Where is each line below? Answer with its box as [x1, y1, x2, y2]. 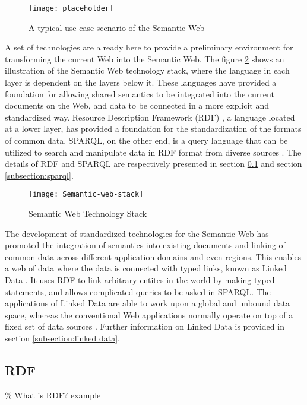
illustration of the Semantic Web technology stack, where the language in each [5, 64, 290, 77]
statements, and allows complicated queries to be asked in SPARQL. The [5, 285, 271, 298]
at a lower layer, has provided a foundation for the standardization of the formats [5, 122, 302, 135]
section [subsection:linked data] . [5, 331, 120, 344]
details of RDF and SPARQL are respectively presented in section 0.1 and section [5, 157, 302, 170]
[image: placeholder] [29, 4, 114, 12]
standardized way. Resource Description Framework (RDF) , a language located [5, 110, 295, 123]
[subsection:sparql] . [5, 169, 74, 181]
